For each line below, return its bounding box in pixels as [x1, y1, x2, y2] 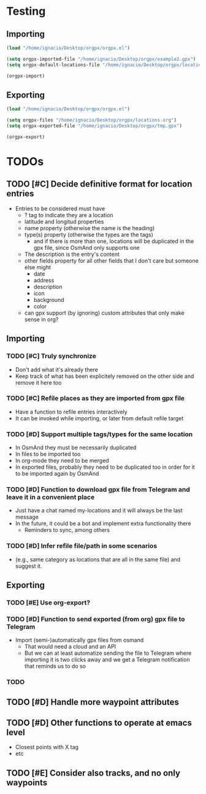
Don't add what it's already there [15, 366, 98, 373]
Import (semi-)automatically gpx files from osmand [15, 636, 144, 644]
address [33, 276, 55, 283]
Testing [6, 4, 46, 18]
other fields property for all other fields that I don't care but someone [24, 256, 199, 264]
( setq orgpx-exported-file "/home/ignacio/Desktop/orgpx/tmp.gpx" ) [6, 123, 183, 129]
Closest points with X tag [15, 744, 78, 751]
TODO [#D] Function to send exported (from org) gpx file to [6, 615, 185, 623]
